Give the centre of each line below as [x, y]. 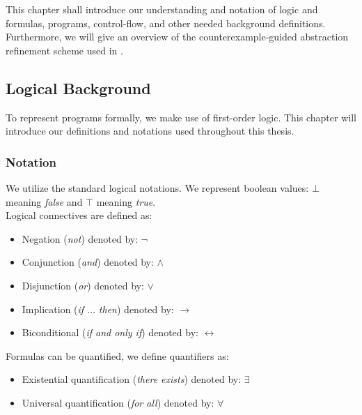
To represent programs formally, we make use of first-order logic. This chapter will [181, 117]
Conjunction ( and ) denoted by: [88, 262]
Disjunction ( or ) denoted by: [83, 285]
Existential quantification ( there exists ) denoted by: [132, 379]
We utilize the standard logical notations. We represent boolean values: [157, 187]
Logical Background [78, 88]
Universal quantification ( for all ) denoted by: [118, 402]
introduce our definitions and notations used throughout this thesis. [150, 131]
